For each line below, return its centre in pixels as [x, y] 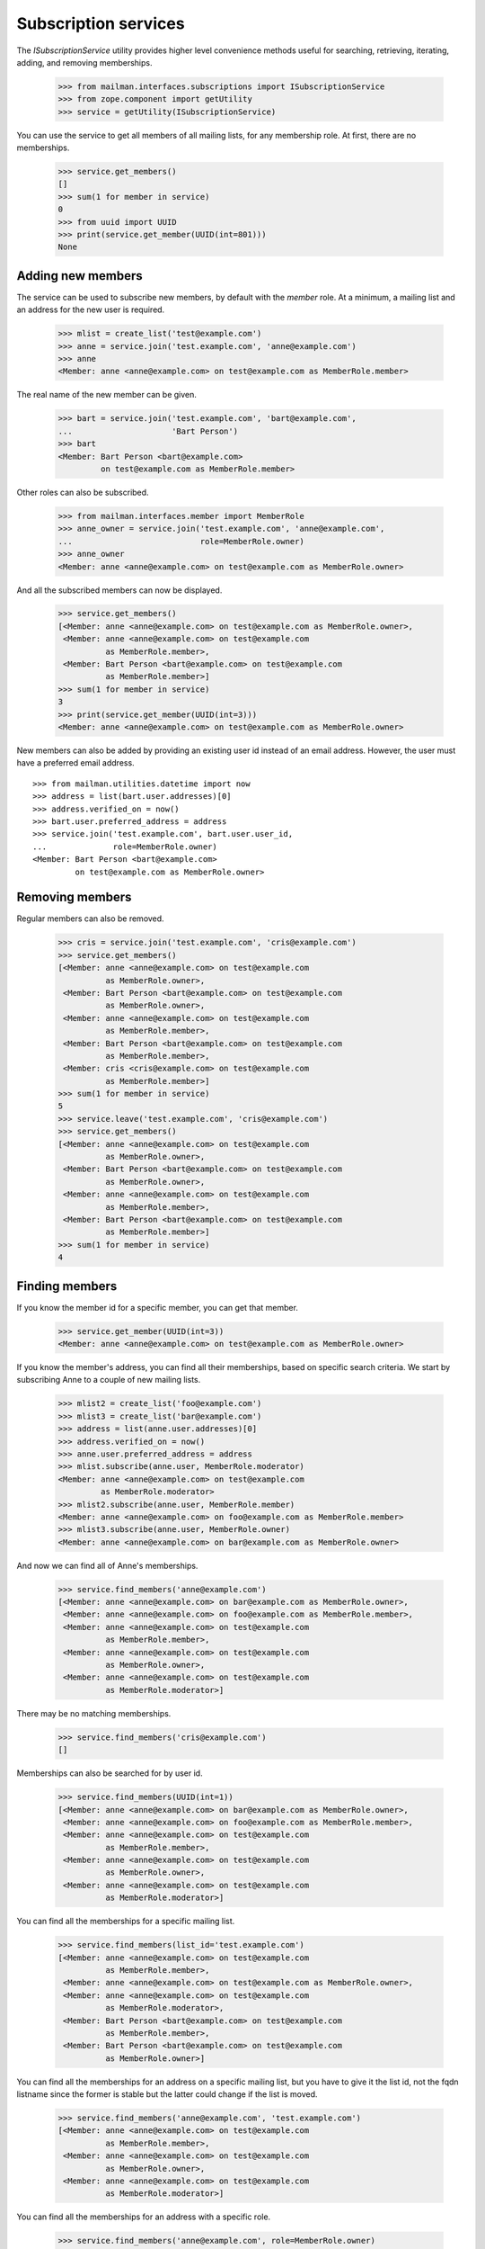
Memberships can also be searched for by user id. [110, 1773]
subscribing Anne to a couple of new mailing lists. [109, 1380]
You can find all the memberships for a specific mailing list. [126, 1922]
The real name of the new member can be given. [107, 395]
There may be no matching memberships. [94, 1713]
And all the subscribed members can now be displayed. [119, 590]
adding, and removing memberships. [84, 62]
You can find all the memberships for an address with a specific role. [144, 2217]
